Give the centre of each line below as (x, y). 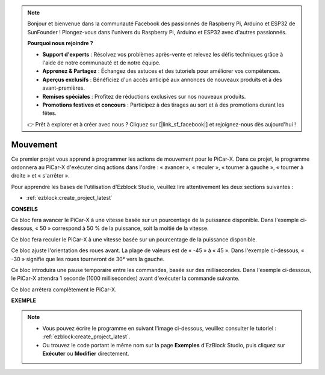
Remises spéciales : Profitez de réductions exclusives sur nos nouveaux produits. (144, 96)
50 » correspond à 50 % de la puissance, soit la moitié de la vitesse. (124, 228)
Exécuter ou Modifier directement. (86, 354)
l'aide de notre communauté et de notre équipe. (101, 63)
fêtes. (49, 113)
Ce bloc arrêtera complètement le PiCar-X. (64, 290)
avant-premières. (64, 88)
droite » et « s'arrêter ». (40, 176)
